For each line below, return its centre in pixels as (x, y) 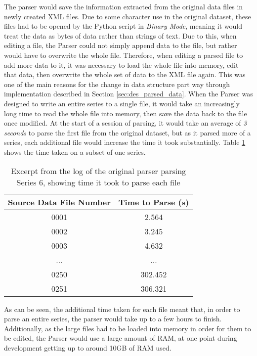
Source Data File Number (59, 202)
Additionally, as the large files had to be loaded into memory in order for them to (128, 328)
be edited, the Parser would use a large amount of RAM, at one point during (121, 338)
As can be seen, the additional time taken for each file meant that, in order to (122, 309)
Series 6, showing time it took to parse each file (98, 182)
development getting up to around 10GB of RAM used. (88, 347)
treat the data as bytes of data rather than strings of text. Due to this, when (120, 35)
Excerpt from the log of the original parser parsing (99, 171)
